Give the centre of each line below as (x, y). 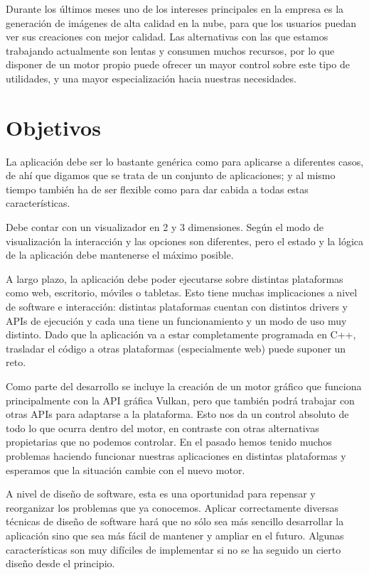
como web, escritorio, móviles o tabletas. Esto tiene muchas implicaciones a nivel (182, 292)
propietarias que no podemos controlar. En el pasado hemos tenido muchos (169, 442)
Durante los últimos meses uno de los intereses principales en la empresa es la (175, 9)
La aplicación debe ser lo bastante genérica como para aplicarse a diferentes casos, (185, 161)
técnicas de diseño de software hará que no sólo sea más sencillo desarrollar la (175, 521)
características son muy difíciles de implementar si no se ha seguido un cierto (173, 549)
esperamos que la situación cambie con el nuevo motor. (125, 469)
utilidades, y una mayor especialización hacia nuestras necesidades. (151, 78)
